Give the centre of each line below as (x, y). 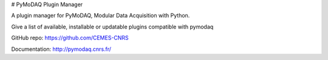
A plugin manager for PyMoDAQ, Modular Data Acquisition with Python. (101, 16)
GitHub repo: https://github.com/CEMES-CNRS (70, 38)
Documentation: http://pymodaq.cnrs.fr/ (61, 49)
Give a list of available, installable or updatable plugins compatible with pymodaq (112, 27)
